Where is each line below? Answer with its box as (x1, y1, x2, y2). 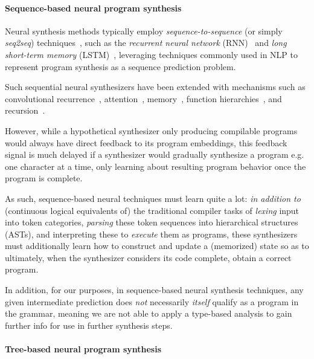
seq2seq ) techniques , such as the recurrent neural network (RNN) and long (5, 36, 287, 49)
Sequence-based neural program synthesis (5, 1, 182, 14)
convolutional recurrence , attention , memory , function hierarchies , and (5, 92, 282, 105)
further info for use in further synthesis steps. (5, 319, 173, 331)
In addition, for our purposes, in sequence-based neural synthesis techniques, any (5, 283, 304, 296)
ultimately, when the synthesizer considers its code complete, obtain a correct (5, 251, 292, 264)
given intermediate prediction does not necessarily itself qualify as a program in (5, 295, 299, 308)
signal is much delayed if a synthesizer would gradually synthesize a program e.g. (5, 148, 304, 161)
